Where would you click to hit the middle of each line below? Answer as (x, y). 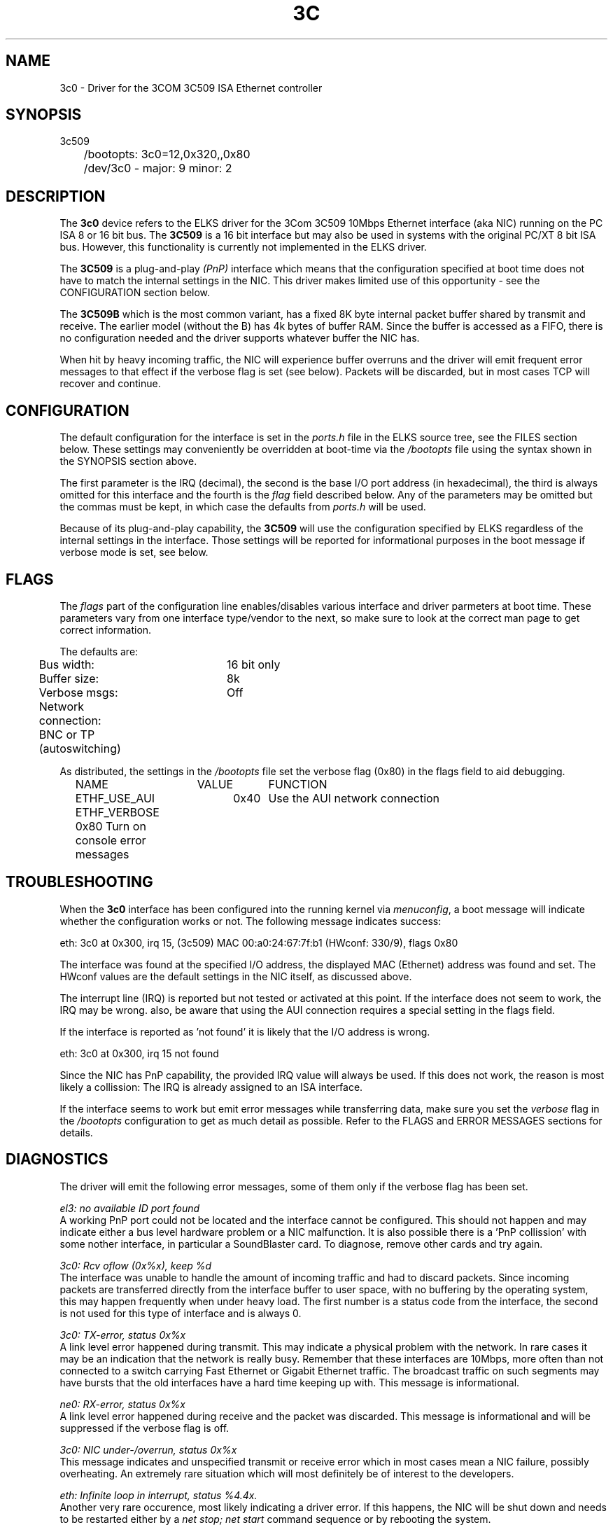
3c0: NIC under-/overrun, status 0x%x (148, 1449)
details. (76, 1132)
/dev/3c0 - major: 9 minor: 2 (158, 168)
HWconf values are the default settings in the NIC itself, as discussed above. (236, 976)
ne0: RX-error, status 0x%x (122, 1404)
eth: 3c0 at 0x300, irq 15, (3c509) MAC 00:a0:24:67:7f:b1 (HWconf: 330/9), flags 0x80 (259, 942)
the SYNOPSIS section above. (128, 461)
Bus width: (66, 664)
